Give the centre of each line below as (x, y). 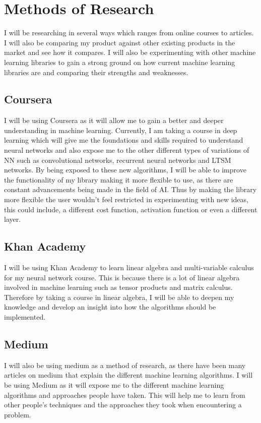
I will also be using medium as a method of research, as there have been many (125, 365)
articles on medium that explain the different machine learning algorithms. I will (128, 375)
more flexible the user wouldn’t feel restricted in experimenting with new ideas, (126, 199)
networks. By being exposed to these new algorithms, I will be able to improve (125, 170)
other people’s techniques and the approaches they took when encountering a (123, 405)
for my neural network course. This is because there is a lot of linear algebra (122, 277)
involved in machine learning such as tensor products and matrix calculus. (118, 287)
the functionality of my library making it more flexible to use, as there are (119, 179)
